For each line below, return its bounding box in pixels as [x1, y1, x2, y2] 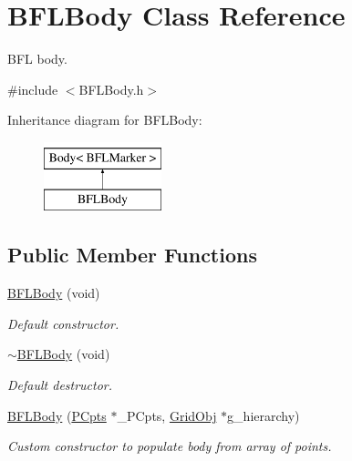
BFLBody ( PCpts [7, 405, 107, 425]
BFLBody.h [78, 79, 144, 98]
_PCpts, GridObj [117, 405, 217, 425]
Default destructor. [7, 375, 113, 394]
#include [7, 79, 58, 98]
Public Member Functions [7, 241, 257, 269]
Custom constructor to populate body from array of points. [7, 436, 332, 456]
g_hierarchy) [227, 405, 300, 425]
